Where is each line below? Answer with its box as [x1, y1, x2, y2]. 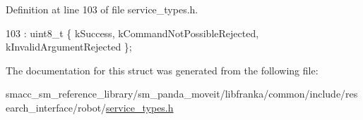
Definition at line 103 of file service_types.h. [6, 2, 198, 16]
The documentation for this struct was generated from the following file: [6, 62, 319, 77]
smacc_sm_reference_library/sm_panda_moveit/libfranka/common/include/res [6, 86, 358, 101]
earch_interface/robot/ [6, 100, 107, 114]
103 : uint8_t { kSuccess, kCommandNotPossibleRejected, [6, 25, 259, 40]
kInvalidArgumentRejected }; [6, 39, 132, 54]
